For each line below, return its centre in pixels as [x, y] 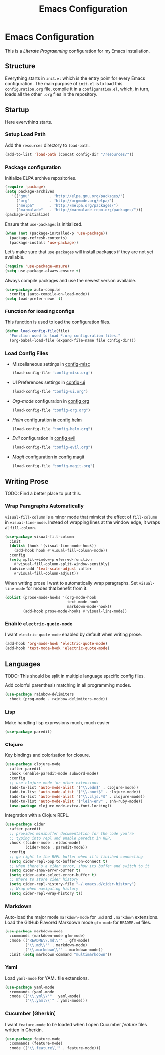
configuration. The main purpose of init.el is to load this [64, 83]
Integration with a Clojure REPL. [37, 815]
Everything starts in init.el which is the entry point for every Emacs [75, 78]
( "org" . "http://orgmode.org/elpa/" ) [65, 201]
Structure [20, 66]
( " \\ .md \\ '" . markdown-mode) [56, 945]
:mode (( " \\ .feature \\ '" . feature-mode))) [55, 1048]
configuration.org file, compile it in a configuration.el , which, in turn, [77, 89]
